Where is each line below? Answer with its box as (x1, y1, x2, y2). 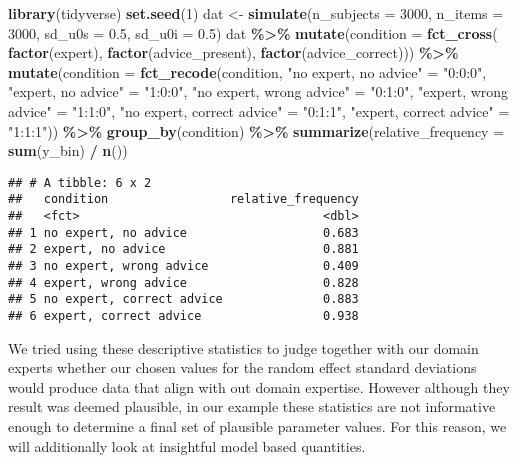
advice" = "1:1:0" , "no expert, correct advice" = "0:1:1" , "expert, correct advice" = (8, 100, 510, 121)
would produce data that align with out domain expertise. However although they (8, 376, 510, 397)
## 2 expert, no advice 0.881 (8, 242, 359, 257)
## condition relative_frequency (8, 192, 359, 207)
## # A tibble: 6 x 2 (8, 175, 152, 190)
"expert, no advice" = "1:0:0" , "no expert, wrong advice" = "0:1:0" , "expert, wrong (8, 81, 509, 102)
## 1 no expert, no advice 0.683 (8, 225, 359, 240)
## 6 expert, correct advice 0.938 (8, 309, 359, 323)
